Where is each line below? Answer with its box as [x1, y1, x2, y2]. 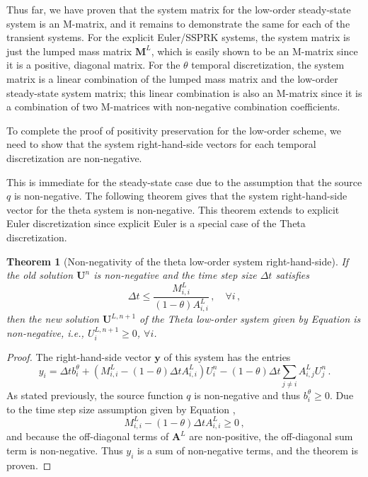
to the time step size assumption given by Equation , [6, 401, 236, 416]
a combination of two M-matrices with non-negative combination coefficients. [6, 99, 340, 114]
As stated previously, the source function [6, 387, 183, 402]
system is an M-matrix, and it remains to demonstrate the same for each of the [6, 16, 350, 30]
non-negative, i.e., [6, 325, 84, 340]
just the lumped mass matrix [6, 43, 132, 58]
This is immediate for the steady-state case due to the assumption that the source [6, 174, 362, 189]
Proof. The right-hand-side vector [6, 350, 151, 364]
